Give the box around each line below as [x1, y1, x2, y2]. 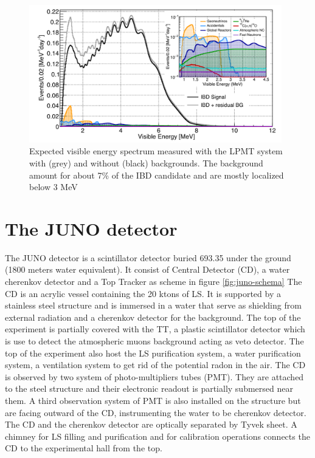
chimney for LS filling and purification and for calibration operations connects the [5, 429, 310, 442]
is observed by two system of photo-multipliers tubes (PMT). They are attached [5, 370, 304, 383]
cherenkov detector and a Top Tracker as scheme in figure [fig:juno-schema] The [5, 275, 302, 288]
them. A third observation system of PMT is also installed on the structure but [5, 394, 301, 406]
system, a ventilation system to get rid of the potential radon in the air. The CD [5, 358, 306, 371]
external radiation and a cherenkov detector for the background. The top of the [5, 310, 301, 323]
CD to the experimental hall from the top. [5, 442, 162, 454]
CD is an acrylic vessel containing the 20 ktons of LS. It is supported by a [5, 287, 281, 299]
